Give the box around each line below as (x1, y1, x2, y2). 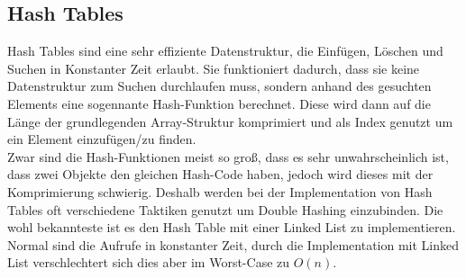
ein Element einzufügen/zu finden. (7, 130, 196, 148)
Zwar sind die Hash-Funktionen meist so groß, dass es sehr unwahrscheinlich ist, (7, 147, 449, 166)
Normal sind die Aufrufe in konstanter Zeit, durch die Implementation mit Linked (7, 235, 460, 254)
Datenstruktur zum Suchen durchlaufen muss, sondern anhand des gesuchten (7, 76, 432, 95)
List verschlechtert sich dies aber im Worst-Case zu (7, 253, 290, 272)
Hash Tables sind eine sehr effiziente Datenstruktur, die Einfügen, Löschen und (7, 41, 443, 60)
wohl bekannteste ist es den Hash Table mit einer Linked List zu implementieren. (7, 218, 456, 237)
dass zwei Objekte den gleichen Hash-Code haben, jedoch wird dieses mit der (7, 165, 434, 184)
